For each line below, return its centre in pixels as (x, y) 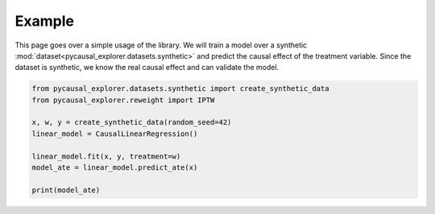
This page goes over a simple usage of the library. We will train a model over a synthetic (161, 45)
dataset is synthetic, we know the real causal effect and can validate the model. (147, 68)
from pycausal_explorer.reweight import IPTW (123, 100)
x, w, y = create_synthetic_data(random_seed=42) (132, 122)
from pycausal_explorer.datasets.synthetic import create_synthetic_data (180, 89)
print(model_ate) (66, 190)
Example (44, 21)
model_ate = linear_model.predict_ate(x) (115, 168)
